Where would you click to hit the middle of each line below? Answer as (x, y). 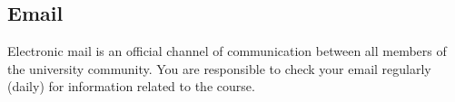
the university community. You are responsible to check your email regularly (219, 68)
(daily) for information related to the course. (131, 86)
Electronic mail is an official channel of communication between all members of (227, 51)
